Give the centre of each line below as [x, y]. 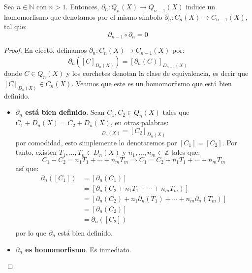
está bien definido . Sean [65, 112]
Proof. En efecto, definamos [46, 50]
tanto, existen [36, 152]
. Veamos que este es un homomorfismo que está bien [152, 83]
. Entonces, [82, 6]
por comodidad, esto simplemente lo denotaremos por [96, 142]
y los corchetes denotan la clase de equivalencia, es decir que [157, 73]
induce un [201, 6]
